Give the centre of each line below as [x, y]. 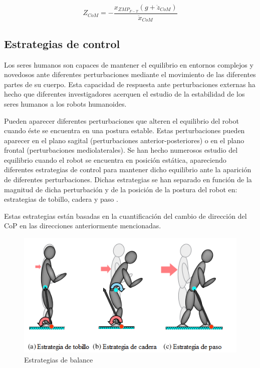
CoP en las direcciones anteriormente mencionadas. [83, 226]
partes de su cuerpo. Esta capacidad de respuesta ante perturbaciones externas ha [130, 84]
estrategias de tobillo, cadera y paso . [61, 199]
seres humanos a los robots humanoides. [65, 103]
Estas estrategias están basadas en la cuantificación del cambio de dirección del [125, 216]
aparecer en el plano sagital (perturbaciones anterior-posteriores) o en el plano [124, 140]
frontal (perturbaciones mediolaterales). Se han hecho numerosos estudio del [121, 150]
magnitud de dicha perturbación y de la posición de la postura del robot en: [121, 189]
